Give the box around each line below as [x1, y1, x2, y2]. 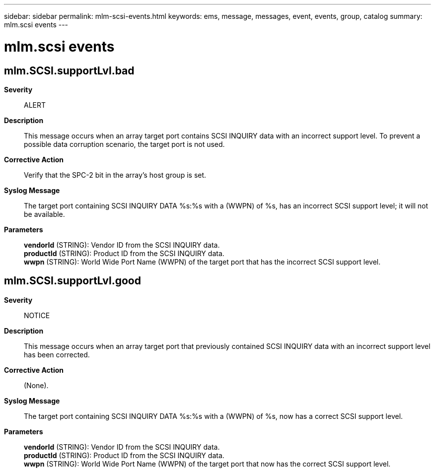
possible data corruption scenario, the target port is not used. [24, 139, 225, 148]
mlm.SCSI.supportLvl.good [4, 274, 141, 287]
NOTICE [24, 311, 50, 320]
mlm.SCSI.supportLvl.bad [4, 64, 135, 77]
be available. [24, 209, 65, 218]
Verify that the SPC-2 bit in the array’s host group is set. [24, 170, 207, 179]
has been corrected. [24, 350, 90, 359]
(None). [24, 381, 49, 390]
